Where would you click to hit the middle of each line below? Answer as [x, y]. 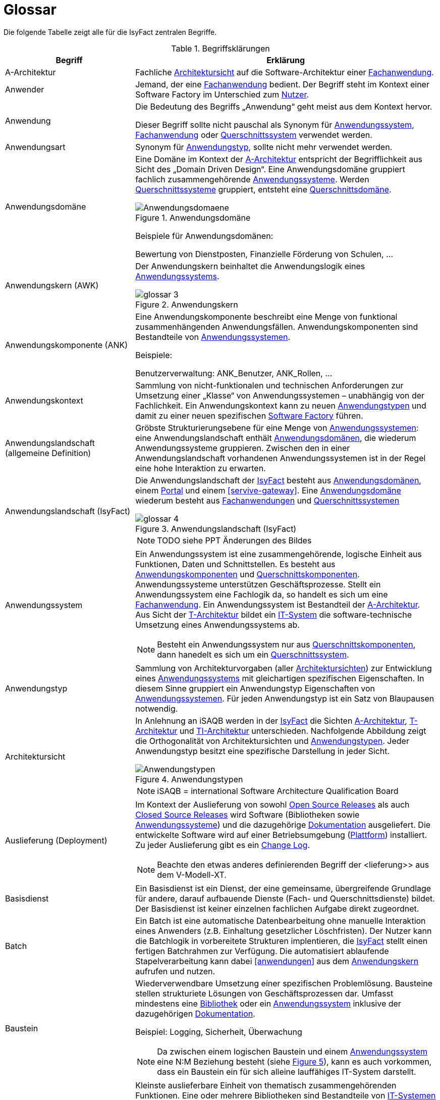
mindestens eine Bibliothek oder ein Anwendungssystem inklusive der [268, 1003]
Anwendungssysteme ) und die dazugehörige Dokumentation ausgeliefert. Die [283, 824]
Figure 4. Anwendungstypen [189, 779]
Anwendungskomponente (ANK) [67, 345]
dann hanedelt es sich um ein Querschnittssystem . [253, 654]
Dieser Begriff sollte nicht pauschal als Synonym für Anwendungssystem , [275, 124]
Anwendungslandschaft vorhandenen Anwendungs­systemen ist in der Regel [281, 458]
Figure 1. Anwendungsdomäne [193, 217]
